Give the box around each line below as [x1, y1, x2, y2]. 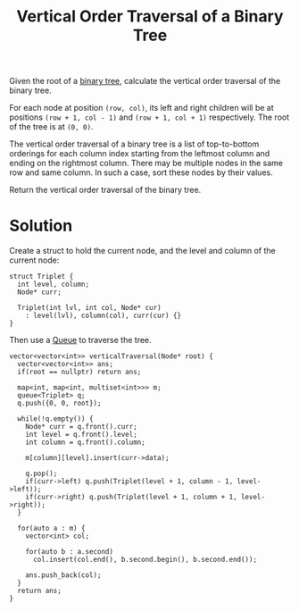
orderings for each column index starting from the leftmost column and [9, 148, 270, 159]
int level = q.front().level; [25, 431, 138, 439]
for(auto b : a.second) [25, 548, 114, 557]
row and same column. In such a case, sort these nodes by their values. [9, 167, 274, 178]
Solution [9, 216, 73, 236]
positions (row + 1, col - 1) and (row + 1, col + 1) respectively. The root [9, 112, 290, 122]
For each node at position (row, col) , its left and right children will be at [9, 103, 274, 113]
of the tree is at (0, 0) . [9, 121, 94, 132]
